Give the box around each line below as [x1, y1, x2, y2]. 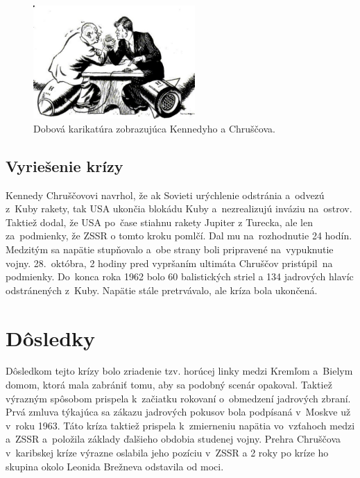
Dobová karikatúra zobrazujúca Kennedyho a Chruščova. [33, 121, 275, 135]
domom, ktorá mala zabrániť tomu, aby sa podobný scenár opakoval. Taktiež [6, 377, 332, 392]
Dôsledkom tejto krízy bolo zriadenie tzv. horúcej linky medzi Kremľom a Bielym [6, 364, 353, 378]
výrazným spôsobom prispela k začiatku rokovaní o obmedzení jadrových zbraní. [6, 391, 351, 405]
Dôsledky [6, 323, 96, 352]
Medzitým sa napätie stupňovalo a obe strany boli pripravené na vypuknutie [6, 241, 334, 256]
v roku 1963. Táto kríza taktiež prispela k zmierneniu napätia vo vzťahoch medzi [6, 418, 355, 432]
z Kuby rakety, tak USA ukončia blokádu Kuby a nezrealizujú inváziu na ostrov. [6, 201, 352, 216]
